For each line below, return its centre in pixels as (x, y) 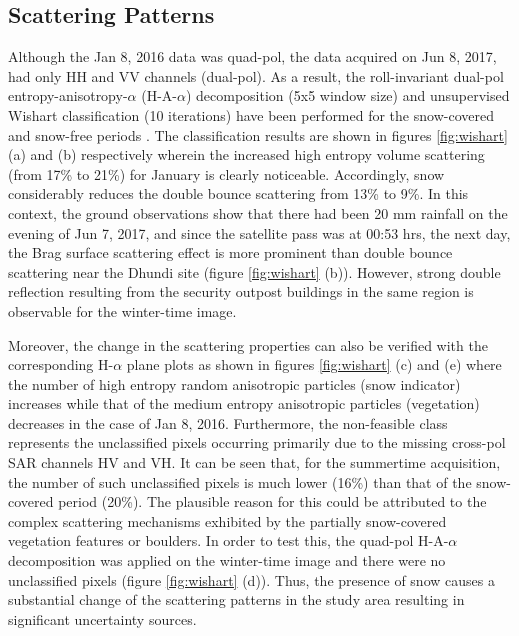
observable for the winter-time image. (122, 310)
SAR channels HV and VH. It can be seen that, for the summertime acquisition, (254, 462)
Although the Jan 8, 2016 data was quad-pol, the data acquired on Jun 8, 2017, (252, 56)
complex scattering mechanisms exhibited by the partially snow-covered (227, 520)
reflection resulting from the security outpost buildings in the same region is (241, 291)
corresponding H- (61, 364)
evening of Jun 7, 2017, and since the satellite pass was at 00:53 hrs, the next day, (259, 232)
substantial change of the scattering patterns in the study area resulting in (236, 599)
